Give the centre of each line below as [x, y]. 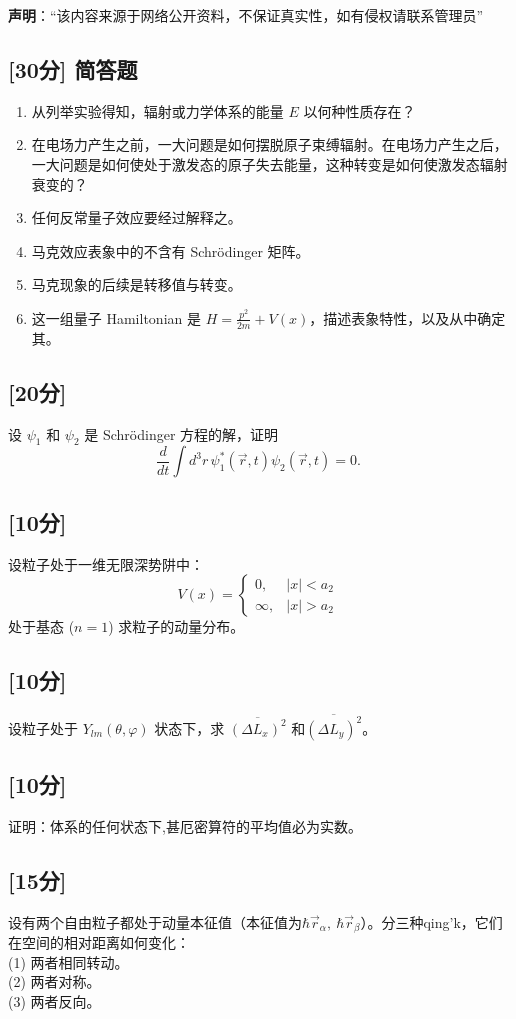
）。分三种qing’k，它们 [431, 921]
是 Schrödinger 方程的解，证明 [181, 433]
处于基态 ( [41, 626]
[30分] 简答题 [73, 68]
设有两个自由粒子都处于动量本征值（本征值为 [155, 921]
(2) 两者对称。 [54, 981]
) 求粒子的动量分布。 [176, 626]
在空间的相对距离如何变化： [99, 942]
